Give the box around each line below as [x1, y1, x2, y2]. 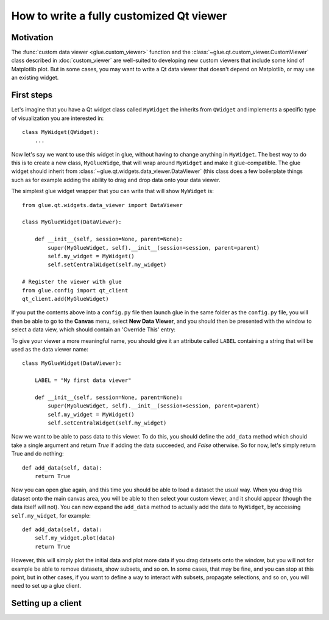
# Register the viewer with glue [22, 278, 122, 286]
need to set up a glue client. [11, 582, 82, 590]
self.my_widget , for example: [11, 512, 91, 519]
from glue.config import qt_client [22, 287, 129, 294]
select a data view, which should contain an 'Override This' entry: [11, 326, 176, 333]
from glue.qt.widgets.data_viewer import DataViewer [22, 202, 183, 208]
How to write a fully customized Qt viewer [11, 9, 227, 23]
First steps [11, 90, 53, 100]
